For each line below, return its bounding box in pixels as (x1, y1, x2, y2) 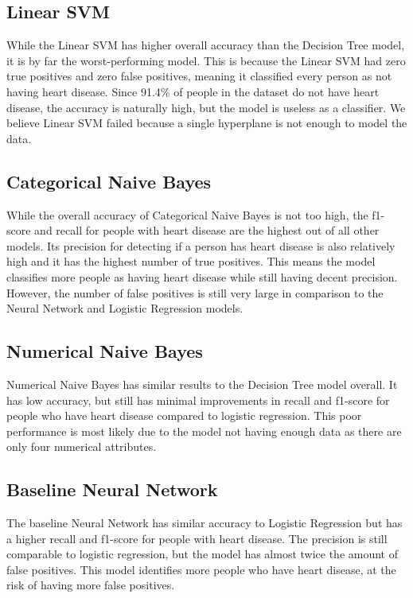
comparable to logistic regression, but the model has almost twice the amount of (6, 546, 399, 562)
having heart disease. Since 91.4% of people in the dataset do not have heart (6, 83, 380, 99)
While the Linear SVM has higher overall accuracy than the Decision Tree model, (6, 37, 405, 53)
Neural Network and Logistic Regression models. (6, 300, 244, 316)
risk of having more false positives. (6, 577, 175, 593)
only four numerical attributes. (6, 438, 157, 455)
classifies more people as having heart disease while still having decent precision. (6, 268, 398, 285)
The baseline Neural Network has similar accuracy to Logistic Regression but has (6, 515, 403, 531)
